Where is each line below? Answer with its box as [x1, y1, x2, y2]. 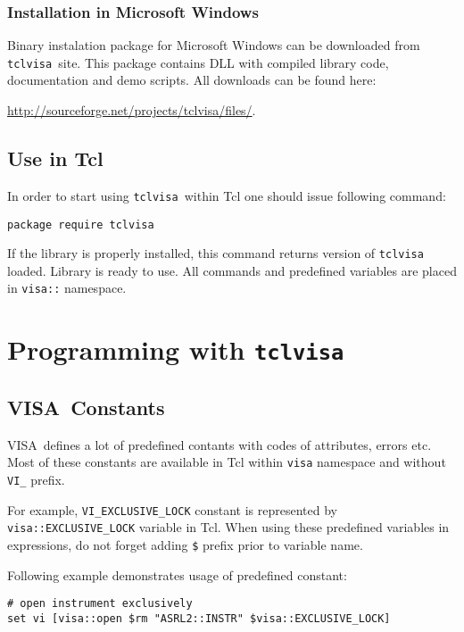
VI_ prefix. [7, 470, 65, 489]
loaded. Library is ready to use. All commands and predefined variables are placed [7, 261, 457, 279]
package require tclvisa [7, 218, 154, 231]
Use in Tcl [7, 145, 104, 172]
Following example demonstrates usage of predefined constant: [7, 565, 347, 584]
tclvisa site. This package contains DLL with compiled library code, [7, 53, 389, 71]
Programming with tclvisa [7, 331, 344, 368]
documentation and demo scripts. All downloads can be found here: [7, 71, 377, 89]
